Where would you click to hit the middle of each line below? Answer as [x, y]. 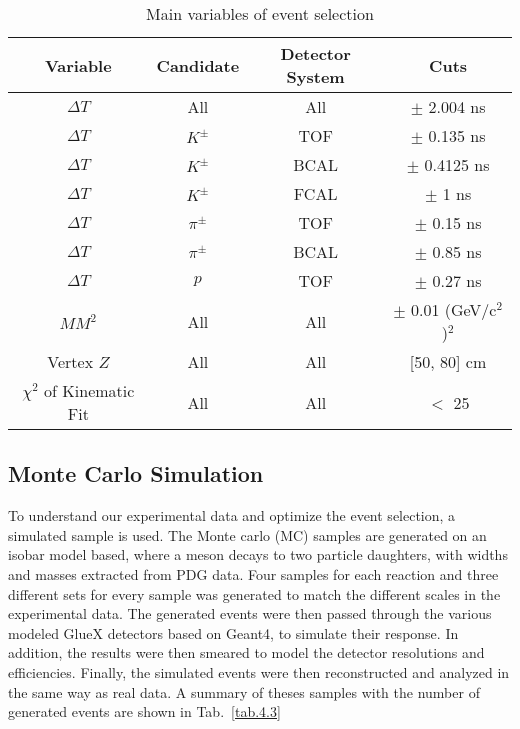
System [315, 76]
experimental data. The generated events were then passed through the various [250, 613]
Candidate [198, 65]
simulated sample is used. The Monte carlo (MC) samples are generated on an [247, 534]
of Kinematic [89, 390]
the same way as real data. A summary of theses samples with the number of [244, 691]
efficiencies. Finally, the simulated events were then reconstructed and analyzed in [259, 671]
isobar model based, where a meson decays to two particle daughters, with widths [258, 554]
